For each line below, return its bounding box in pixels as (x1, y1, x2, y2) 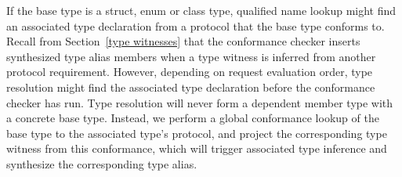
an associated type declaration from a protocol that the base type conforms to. (6, 17, 385, 34)
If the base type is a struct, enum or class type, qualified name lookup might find (6, 2, 397, 18)
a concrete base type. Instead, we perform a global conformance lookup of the (6, 110, 379, 126)
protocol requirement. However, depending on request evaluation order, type (6, 63, 373, 80)
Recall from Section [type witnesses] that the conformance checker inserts (6, 33, 360, 49)
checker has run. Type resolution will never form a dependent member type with (6, 94, 393, 110)
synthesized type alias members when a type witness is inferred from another (6, 48, 376, 64)
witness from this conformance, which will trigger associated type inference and (6, 140, 387, 157)
